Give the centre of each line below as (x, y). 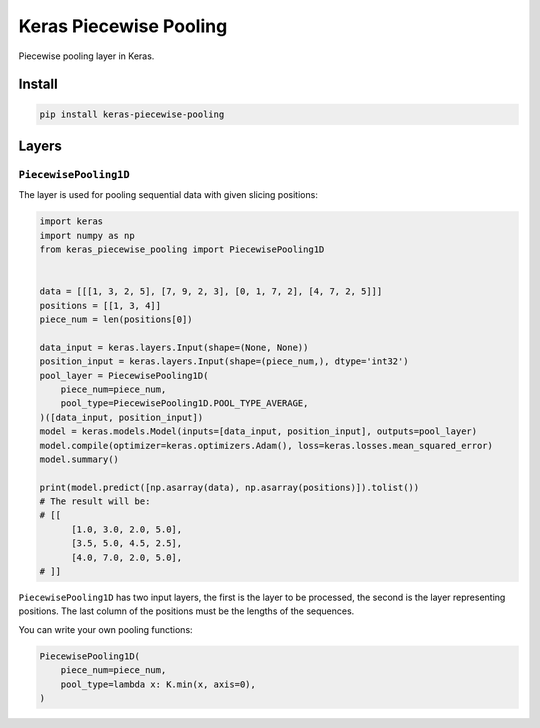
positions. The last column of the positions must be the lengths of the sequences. (186, 611)
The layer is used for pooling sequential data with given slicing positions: (168, 195)
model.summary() (79, 459)
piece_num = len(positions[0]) (116, 319)
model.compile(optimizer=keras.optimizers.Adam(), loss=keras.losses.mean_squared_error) (266, 445)
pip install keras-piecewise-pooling (132, 114)
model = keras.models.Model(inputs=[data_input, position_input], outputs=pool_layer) (258, 431)
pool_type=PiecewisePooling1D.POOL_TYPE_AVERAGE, (184, 403)
